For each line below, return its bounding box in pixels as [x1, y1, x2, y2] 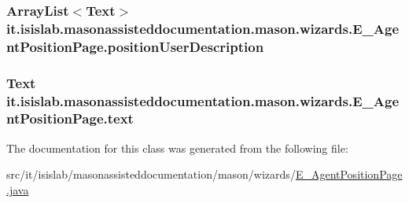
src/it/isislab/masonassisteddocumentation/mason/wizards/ [6, 166, 296, 183]
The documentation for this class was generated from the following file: [6, 139, 348, 156]
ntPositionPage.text [6, 109, 134, 128]
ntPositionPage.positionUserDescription [6, 36, 264, 56]
